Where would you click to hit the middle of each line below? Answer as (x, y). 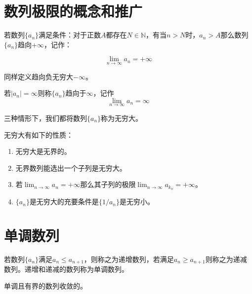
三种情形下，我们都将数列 (45, 118)
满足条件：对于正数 (70, 35)
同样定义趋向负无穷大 (39, 76)
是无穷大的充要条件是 (64, 202)
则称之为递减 (226, 259)
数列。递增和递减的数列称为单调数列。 (66, 269)
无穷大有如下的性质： (39, 134)
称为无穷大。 (122, 118)
